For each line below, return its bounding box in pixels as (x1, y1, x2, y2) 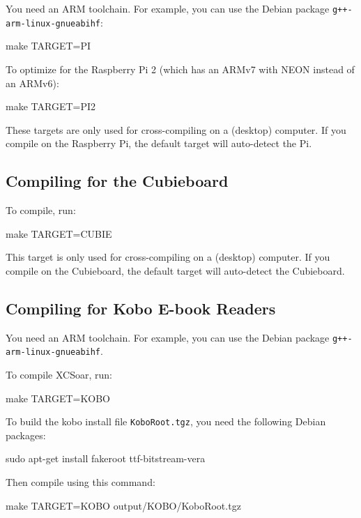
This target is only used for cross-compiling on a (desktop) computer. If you (6, 250, 330, 264)
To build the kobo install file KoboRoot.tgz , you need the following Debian (6, 414, 326, 429)
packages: (6, 427, 46, 442)
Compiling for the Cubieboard (6, 170, 229, 192)
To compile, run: (6, 203, 76, 218)
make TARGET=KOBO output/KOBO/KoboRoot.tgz (6, 498, 241, 512)
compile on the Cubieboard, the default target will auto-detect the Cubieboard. (6, 263, 345, 277)
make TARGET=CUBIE (6, 226, 112, 241)
